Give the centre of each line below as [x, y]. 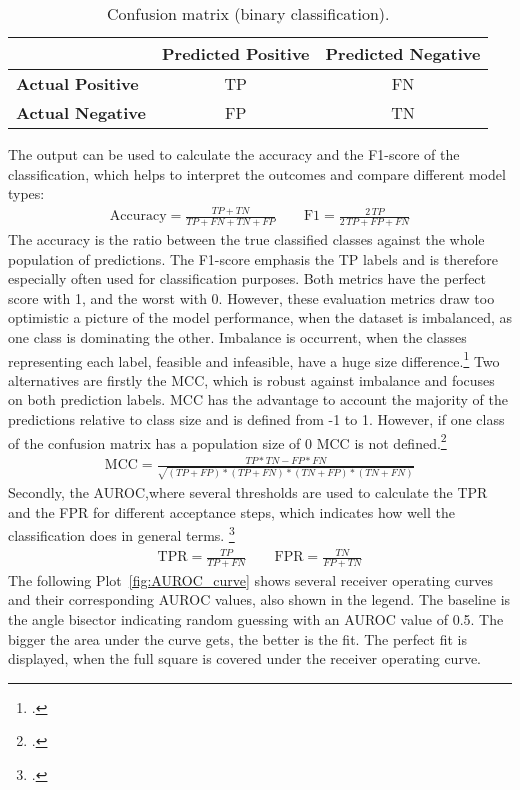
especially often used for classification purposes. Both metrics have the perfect [247, 278]
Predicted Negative [403, 53]
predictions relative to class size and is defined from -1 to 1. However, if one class [256, 418]
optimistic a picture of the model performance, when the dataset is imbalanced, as [260, 317]
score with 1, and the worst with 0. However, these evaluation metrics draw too [251, 297]
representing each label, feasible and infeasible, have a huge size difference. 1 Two [254, 359]
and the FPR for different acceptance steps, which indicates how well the [231, 511]
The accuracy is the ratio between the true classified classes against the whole [246, 238]
